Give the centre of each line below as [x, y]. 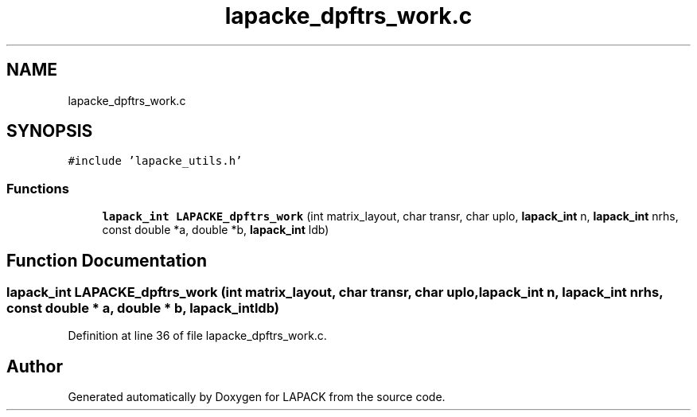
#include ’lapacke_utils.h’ [155, 161]
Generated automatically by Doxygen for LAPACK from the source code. [257, 397]
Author [35, 366]
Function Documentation [107, 260]
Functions [38, 188]
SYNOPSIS [50, 131]
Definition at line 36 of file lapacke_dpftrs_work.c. [197, 336]
